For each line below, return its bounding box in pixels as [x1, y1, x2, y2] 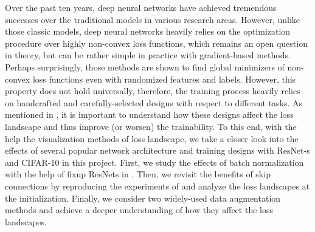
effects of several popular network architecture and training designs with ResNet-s [5, 144, 310, 157]
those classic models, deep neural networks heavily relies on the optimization [5, 25, 291, 38]
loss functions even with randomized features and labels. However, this [32, 72, 296, 85]
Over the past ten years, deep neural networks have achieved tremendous [5, 1, 277, 13]
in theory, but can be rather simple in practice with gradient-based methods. [5, 49, 291, 61]
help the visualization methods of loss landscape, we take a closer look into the [5, 132, 299, 145]
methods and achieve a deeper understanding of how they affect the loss [5, 203, 273, 216]
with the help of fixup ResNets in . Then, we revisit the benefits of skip [5, 168, 271, 180]
